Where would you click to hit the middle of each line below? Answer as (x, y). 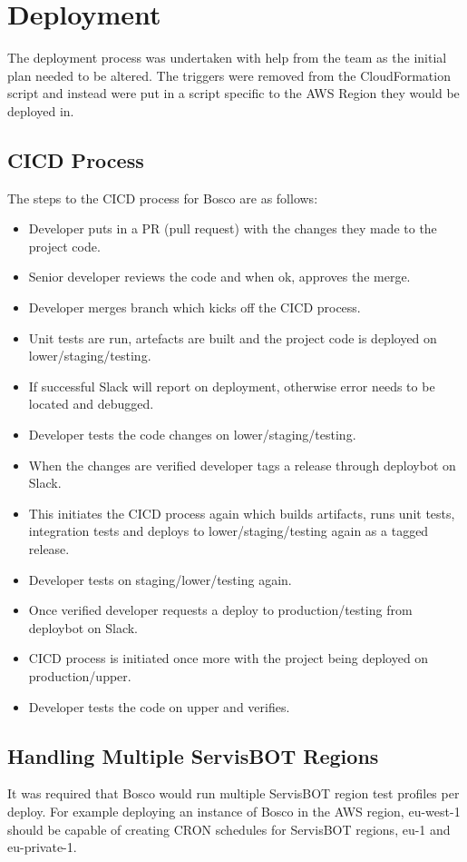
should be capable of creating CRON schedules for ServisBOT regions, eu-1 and (229, 829)
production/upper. (80, 675)
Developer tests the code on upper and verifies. (159, 706)
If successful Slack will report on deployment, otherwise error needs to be (232, 386)
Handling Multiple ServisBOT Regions (193, 755)
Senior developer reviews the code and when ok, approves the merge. (219, 277)
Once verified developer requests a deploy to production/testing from (220, 610)
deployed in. (41, 110)
